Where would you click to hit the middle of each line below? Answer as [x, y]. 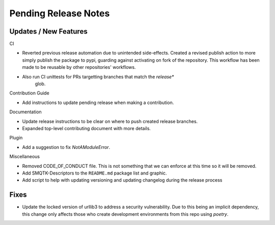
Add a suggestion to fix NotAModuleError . [66, 147]
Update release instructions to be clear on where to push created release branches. [110, 121]
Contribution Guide [29, 93]
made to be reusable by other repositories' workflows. [79, 67]
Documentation [25, 112]
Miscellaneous [25, 157]
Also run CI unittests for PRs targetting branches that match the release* [98, 77]
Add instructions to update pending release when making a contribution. [98, 103]
